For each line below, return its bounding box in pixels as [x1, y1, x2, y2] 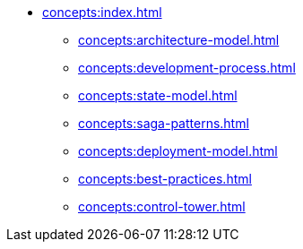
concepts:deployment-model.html [78, 143, 278, 159]
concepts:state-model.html [78, 88, 238, 103]
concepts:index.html [42, 4, 162, 20]
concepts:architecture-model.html [78, 32, 280, 47]
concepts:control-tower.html [78, 199, 246, 214]
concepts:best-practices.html [78, 171, 252, 186]
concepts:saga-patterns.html [78, 116, 249, 131]
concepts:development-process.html [78, 60, 296, 75]
